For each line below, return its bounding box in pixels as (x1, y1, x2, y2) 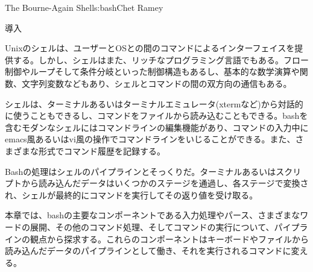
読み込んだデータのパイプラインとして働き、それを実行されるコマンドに (5, 244, 291, 257)
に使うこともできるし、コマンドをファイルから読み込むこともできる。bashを (5, 109, 308, 122)
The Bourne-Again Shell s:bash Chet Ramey (5, 1, 163, 13)
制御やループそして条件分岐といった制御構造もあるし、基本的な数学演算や (5, 65, 300, 78)
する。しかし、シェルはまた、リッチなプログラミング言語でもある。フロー (13, 53, 309, 66)
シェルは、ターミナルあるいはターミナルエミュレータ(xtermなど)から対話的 (5, 97, 303, 110)
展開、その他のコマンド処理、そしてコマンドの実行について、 (30, 220, 274, 233)
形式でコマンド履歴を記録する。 (38, 144, 165, 157)
